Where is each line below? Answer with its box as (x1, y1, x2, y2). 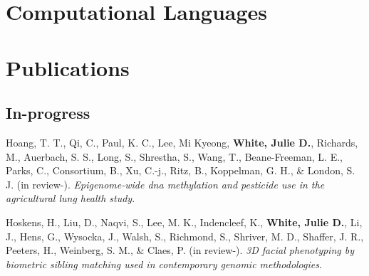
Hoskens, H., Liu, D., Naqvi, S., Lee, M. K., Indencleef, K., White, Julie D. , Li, (6, 214, 363, 229)
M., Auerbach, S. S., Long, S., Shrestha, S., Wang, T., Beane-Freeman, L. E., (6, 149, 343, 164)
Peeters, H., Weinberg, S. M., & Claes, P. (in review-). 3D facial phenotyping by (6, 243, 354, 258)
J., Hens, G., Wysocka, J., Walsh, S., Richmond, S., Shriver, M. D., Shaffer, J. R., (6, 228, 364, 243)
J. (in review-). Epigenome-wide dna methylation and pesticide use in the (6, 176, 325, 191)
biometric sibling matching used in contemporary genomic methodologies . (6, 256, 322, 271)
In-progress (6, 102, 90, 124)
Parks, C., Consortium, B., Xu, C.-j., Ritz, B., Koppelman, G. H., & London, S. (6, 163, 355, 178)
